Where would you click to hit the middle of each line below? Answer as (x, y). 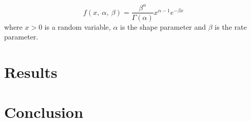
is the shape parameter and (163, 26)
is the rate (231, 26)
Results (31, 72)
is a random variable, (78, 26)
